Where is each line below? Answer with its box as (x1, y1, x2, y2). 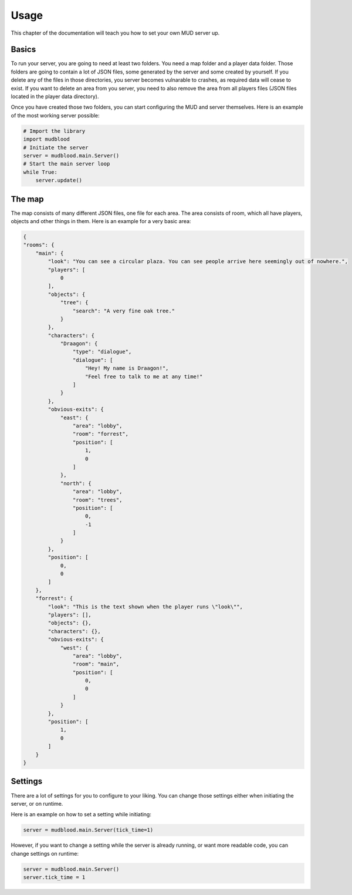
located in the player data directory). (11, 93, 99, 100)
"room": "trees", (72, 496, 123, 503)
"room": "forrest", (72, 430, 129, 438)
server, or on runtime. (11, 800, 63, 807)
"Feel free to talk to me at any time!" (85, 373, 203, 380)
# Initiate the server (23, 144, 89, 151)
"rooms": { (23, 241, 55, 248)
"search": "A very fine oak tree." (72, 307, 175, 314)
